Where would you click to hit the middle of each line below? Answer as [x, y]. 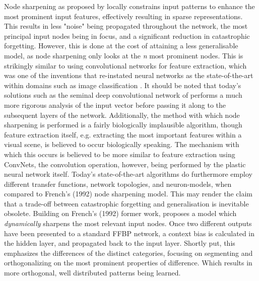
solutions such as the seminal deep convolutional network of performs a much [123, 95]
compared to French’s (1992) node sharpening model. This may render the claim [128, 194]
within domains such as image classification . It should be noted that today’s [123, 85]
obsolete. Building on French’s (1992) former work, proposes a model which [120, 213]
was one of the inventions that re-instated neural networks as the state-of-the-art [129, 75]
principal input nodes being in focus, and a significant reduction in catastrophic [127, 36]
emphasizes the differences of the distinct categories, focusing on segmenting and [128, 253]
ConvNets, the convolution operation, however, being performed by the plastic [125, 164]
